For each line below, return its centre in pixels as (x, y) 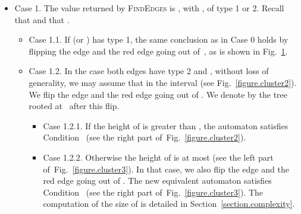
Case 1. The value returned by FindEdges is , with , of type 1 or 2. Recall (149, 8)
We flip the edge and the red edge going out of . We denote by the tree (158, 94)
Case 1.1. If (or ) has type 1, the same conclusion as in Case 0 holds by (159, 39)
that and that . (42, 19)
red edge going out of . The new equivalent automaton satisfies (157, 181)
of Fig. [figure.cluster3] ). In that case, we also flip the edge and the (166, 169)
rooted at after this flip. (74, 106)
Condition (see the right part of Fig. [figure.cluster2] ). (145, 137)
